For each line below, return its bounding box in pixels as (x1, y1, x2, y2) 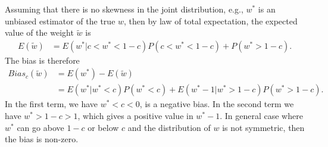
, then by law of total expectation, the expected (124, 14, 298, 27)
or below (88, 121, 119, 133)
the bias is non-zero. (5, 133, 79, 145)
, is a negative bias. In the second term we (139, 98, 294, 110)
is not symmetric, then (222, 121, 305, 133)
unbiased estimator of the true (5, 14, 115, 27)
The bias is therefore (5, 54, 80, 66)
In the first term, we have (5, 98, 98, 110)
